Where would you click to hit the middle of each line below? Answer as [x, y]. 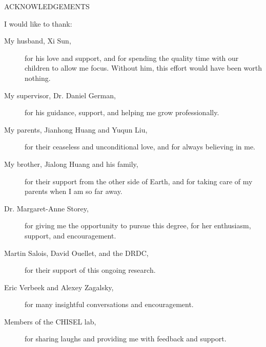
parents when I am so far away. [74, 191]
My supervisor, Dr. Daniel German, [60, 95]
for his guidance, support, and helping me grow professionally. [122, 112]
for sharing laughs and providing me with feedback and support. [126, 339]
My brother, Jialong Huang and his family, [71, 164]
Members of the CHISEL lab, [50, 321]
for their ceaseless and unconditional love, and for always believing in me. [140, 147]
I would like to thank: [38, 23]
